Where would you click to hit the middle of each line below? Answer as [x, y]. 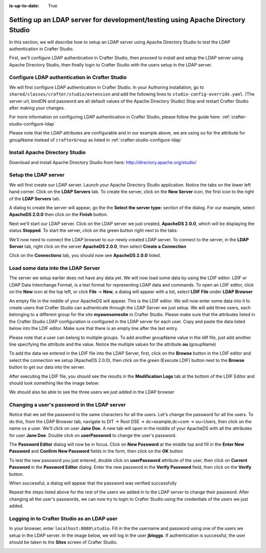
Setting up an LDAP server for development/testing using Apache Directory [127, 20]
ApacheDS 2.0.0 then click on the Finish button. [58, 215]
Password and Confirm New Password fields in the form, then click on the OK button [96, 451]
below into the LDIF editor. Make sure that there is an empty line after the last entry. [94, 328]
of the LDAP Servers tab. [35, 198]
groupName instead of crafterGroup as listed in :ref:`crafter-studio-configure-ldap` [96, 140]
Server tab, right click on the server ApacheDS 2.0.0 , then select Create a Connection [98, 246]
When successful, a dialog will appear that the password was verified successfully [93, 483]
